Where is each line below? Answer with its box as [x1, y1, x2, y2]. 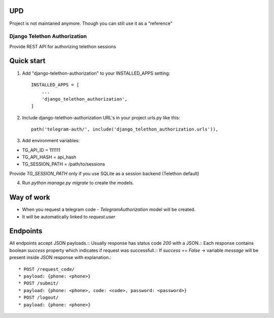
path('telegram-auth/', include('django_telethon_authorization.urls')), [31, 126, 219, 132]
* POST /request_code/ [18, 266, 75, 272]
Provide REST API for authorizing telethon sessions [9, 43, 116, 49]
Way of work [9, 193, 50, 202]
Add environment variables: [22, 138, 80, 144]
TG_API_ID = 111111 [22, 147, 60, 153]
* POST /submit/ [18, 280, 59, 287]
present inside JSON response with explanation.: [9, 255, 112, 261]
